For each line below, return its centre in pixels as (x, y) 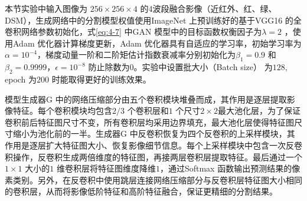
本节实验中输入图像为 (46, 8)
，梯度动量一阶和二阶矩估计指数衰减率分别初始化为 (136, 55)
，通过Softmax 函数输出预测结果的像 (230, 168)
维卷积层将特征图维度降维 (106, 168)
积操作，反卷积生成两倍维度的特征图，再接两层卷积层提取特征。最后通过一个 (153, 156)
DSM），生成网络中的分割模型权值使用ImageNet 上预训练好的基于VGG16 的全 (153, 20)
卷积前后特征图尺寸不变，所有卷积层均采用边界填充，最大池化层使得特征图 (149, 122)
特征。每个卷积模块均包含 (62, 111)
